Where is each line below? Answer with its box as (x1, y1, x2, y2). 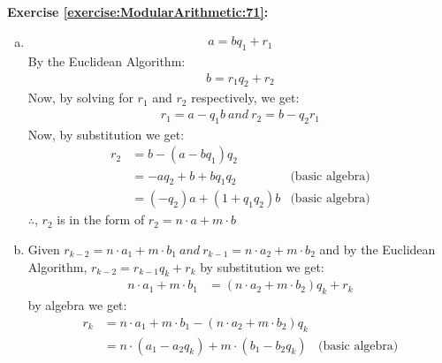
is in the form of (57, 210, 145, 229)
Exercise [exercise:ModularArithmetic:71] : (7, 3, 269, 20)
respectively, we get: (191, 88, 300, 107)
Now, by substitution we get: (27, 125, 185, 143)
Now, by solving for (27, 88, 133, 107)
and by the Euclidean (319, 239, 436, 258)
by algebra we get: (27, 296, 127, 314)
